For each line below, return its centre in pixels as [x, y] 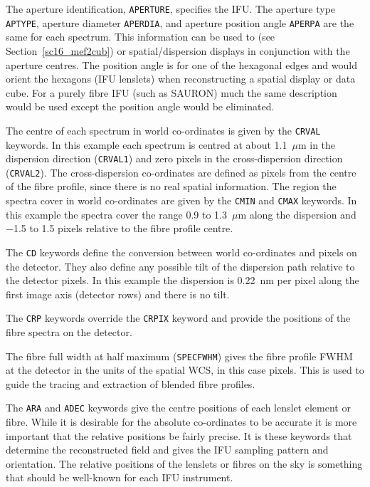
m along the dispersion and [297, 214]
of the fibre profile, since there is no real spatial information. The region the [171, 186]
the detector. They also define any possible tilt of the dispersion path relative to [180, 266]
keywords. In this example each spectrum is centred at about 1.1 [147, 144]
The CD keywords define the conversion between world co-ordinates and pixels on [181, 252]
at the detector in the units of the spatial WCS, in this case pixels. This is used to [185, 370]
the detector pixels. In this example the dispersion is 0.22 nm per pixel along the [183, 280]
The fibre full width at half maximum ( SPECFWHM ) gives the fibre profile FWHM [179, 356]
